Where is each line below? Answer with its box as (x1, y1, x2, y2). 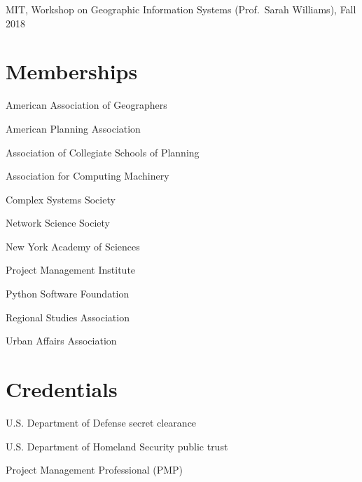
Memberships (6, 57, 138, 86)
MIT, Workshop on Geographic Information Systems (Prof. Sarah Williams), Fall (6, 2, 356, 16)
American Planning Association (6, 121, 141, 135)
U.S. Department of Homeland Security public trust (6, 439, 228, 453)
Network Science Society (6, 215, 110, 230)
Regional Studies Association (6, 309, 130, 324)
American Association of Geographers (6, 98, 167, 112)
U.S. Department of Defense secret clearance (6, 415, 197, 429)
